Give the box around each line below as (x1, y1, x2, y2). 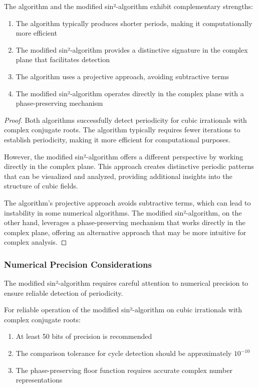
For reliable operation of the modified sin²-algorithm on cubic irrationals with (4, 304, 242, 315)
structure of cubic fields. (4, 180, 78, 191)
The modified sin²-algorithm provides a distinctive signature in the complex (16, 44, 248, 55)
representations (16, 374, 63, 385)
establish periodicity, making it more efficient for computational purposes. (4, 134, 230, 144)
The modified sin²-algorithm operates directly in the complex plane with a (16, 88, 244, 98)
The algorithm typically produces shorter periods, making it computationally (16, 18, 252, 28)
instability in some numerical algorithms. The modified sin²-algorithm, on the (4, 207, 242, 218)
